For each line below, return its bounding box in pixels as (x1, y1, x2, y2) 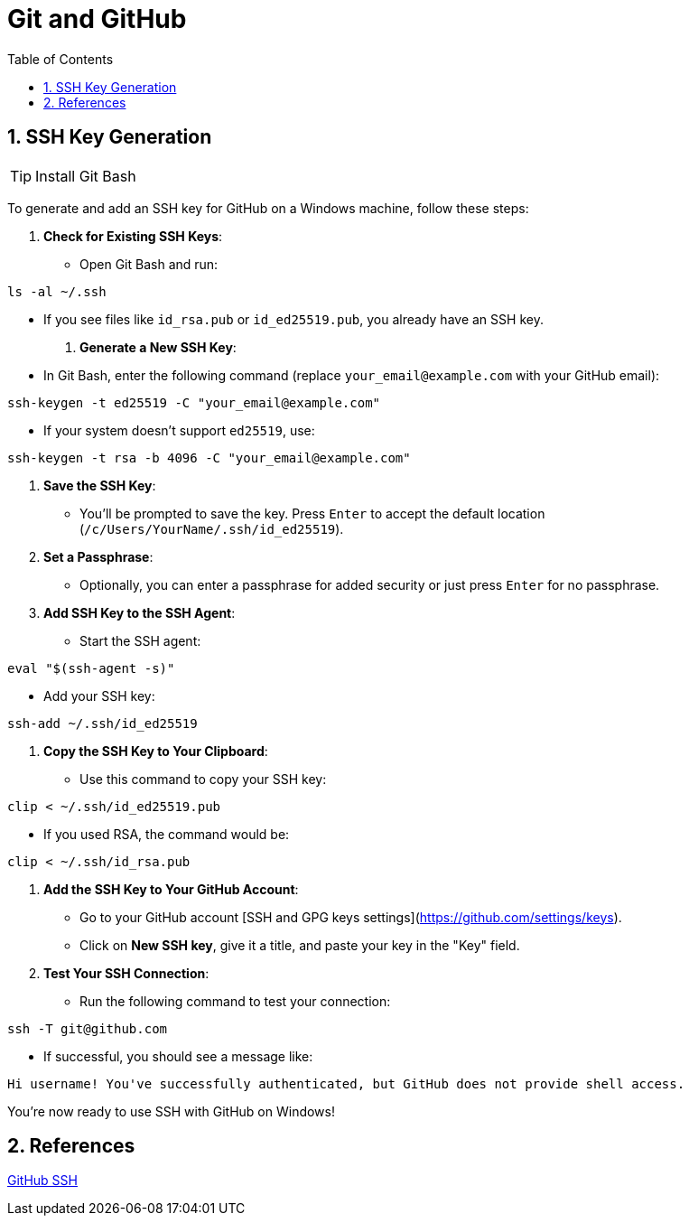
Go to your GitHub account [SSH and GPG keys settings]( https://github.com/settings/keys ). (79, 909, 622, 925)
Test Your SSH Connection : (43, 965, 209, 981)
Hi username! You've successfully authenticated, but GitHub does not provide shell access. (7, 1076, 685, 1091)
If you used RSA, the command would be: (43, 826, 290, 842)
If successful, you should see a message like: (43, 1048, 313, 1064)
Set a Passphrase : (43, 548, 154, 565)
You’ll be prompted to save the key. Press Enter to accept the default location (79, 505, 545, 521)
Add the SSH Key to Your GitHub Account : (43, 881, 299, 897)
